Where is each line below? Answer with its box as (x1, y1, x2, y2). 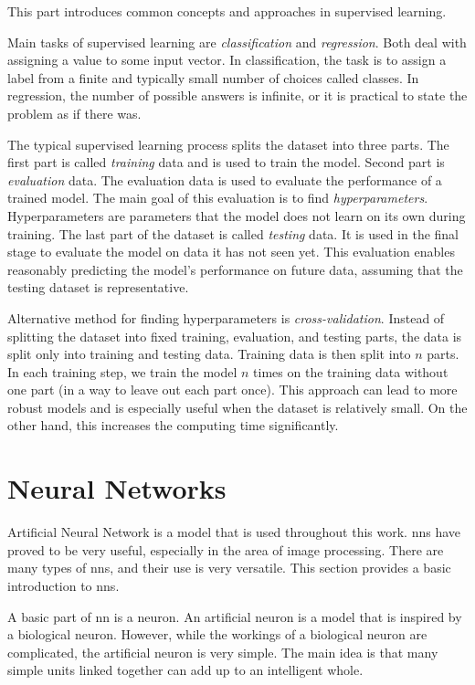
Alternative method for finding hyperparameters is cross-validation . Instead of (7, 308, 445, 327)
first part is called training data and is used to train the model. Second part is (7, 153, 445, 172)
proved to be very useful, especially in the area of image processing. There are (7, 540, 444, 559)
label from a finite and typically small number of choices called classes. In (7, 68, 419, 87)
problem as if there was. (7, 103, 142, 122)
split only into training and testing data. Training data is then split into (7, 344, 411, 364)
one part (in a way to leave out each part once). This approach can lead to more (7, 380, 458, 399)
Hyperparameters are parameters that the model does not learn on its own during (7, 205, 466, 225)
